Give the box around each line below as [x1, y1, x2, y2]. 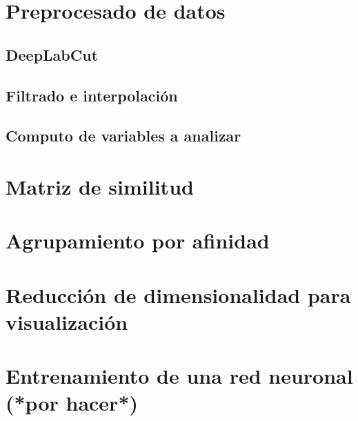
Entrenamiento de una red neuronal [6, 362, 353, 390]
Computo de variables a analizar [6, 125, 241, 146]
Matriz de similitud [6, 172, 194, 200]
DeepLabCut [6, 43, 99, 65]
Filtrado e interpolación [6, 84, 178, 106]
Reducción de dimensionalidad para [6, 280, 351, 309]
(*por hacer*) [6, 389, 138, 417]
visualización [6, 307, 128, 335]
